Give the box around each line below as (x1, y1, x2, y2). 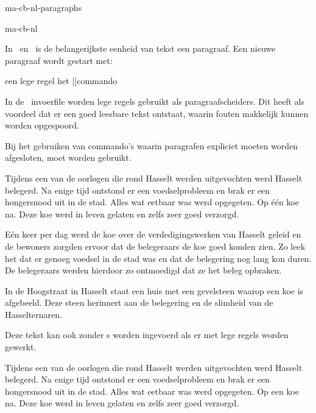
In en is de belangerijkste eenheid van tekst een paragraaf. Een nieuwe (5, 42, 276, 55)
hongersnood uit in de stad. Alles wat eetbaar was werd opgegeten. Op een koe (5, 384, 299, 397)
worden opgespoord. (5, 119, 79, 132)
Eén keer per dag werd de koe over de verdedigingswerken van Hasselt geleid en (5, 228, 301, 241)
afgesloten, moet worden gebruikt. (5, 151, 132, 164)
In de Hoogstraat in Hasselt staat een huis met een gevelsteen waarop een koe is (5, 284, 304, 297)
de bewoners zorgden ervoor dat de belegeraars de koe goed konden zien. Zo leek (5, 239, 306, 252)
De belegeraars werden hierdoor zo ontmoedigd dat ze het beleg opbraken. (5, 264, 282, 277)
